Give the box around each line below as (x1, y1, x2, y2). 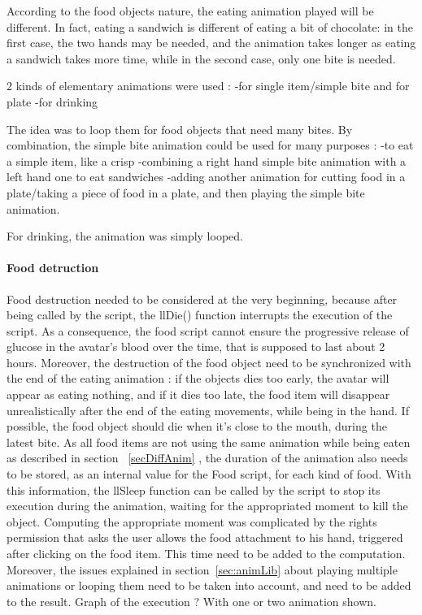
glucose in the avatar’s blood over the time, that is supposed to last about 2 (7, 338, 385, 355)
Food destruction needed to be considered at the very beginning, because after (7, 290, 398, 307)
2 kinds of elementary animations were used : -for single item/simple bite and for (7, 77, 410, 94)
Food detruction (7, 259, 99, 276)
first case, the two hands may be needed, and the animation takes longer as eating (7, 34, 416, 51)
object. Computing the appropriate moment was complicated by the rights (7, 513, 377, 530)
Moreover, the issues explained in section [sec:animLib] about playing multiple (7, 561, 398, 578)
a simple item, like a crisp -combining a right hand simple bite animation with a (7, 152, 407, 169)
